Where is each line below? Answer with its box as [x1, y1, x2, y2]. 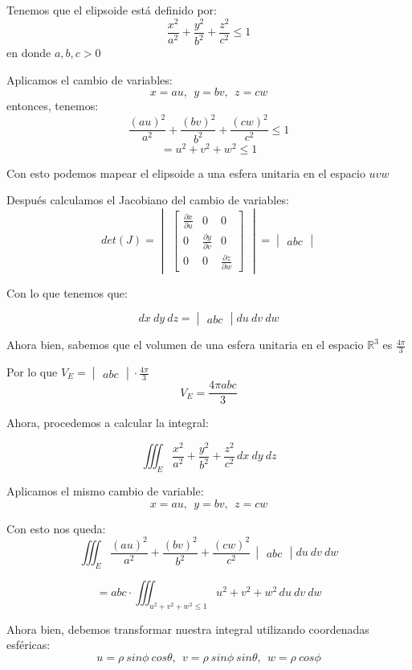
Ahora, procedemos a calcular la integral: [6, 414, 209, 431]
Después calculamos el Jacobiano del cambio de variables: [6, 191, 289, 208]
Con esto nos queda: [6, 520, 106, 536]
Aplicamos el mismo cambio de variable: [6, 483, 204, 499]
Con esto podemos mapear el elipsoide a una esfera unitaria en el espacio [6, 164, 365, 181]
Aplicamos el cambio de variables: [6, 71, 173, 88]
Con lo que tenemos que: [6, 284, 128, 301]
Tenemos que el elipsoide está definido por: [6, 2, 217, 18]
